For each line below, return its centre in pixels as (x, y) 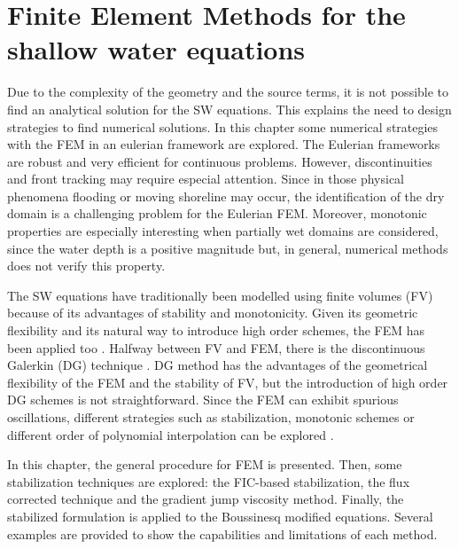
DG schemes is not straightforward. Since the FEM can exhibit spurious (203, 400)
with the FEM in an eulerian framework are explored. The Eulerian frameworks (224, 144)
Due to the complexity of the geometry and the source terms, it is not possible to (228, 92)
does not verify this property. (86, 266)
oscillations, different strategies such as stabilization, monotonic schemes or (211, 417)
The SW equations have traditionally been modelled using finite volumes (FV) (220, 295)
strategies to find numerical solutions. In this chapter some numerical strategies (223, 126)
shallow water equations (156, 49)
